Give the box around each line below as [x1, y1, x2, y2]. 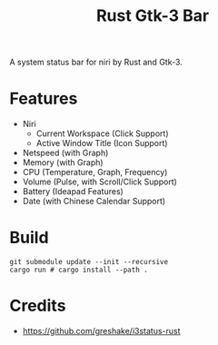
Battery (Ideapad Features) [22, 186, 124, 197]
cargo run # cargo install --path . [9, 265, 148, 275]
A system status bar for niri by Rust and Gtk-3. [9, 56, 183, 68]
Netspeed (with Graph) [22, 147, 109, 159]
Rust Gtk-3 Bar [95, 5, 210, 26]
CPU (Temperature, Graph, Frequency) [22, 167, 168, 178]
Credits [9, 296, 66, 316]
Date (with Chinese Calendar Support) [22, 196, 166, 207]
